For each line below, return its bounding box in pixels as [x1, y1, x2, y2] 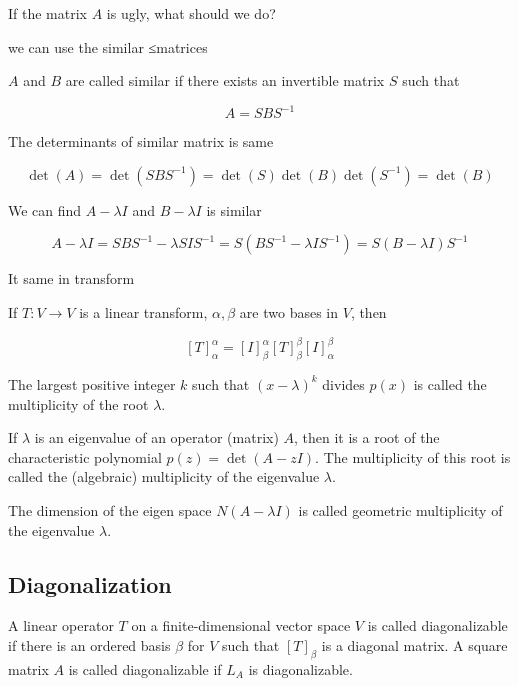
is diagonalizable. [248, 658, 353, 679]
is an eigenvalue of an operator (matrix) [34, 427, 279, 448]
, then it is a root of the [294, 427, 440, 448]
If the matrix [8, 3, 87, 23]
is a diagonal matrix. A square [321, 634, 508, 655]
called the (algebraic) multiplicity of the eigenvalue [8, 466, 320, 487]
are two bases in [239, 302, 339, 323]
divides [322, 373, 365, 394]
